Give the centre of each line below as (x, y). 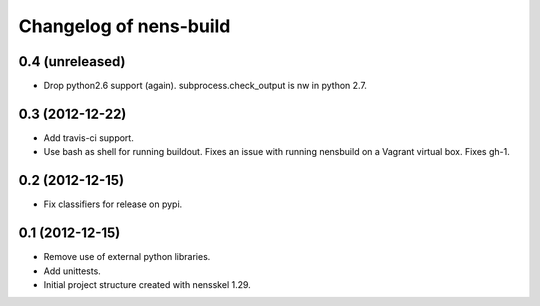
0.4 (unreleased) (72, 61)
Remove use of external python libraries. (127, 257)
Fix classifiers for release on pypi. (113, 204)
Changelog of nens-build (124, 26)
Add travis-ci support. (88, 137)
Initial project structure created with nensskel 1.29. (147, 284)
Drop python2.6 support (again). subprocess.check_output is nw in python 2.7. (205, 86)
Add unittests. (72, 271)
